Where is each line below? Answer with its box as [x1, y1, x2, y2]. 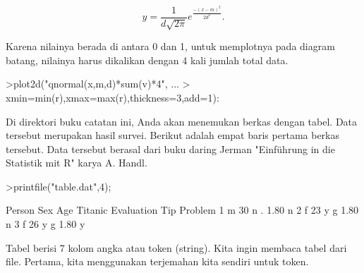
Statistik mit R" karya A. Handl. [6, 155, 147, 170]
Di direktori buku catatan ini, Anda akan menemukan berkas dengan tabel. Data [6, 114, 358, 128]
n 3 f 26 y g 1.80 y [6, 217, 85, 231]
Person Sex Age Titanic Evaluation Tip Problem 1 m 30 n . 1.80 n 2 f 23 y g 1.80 [6, 202, 359, 217]
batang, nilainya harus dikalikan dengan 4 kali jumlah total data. [6, 52, 289, 67]
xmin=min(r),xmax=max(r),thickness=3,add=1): [6, 90, 219, 104]
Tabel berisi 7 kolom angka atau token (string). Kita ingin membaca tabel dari [6, 240, 347, 255]
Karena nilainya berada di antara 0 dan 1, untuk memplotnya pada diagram [6, 39, 335, 54]
